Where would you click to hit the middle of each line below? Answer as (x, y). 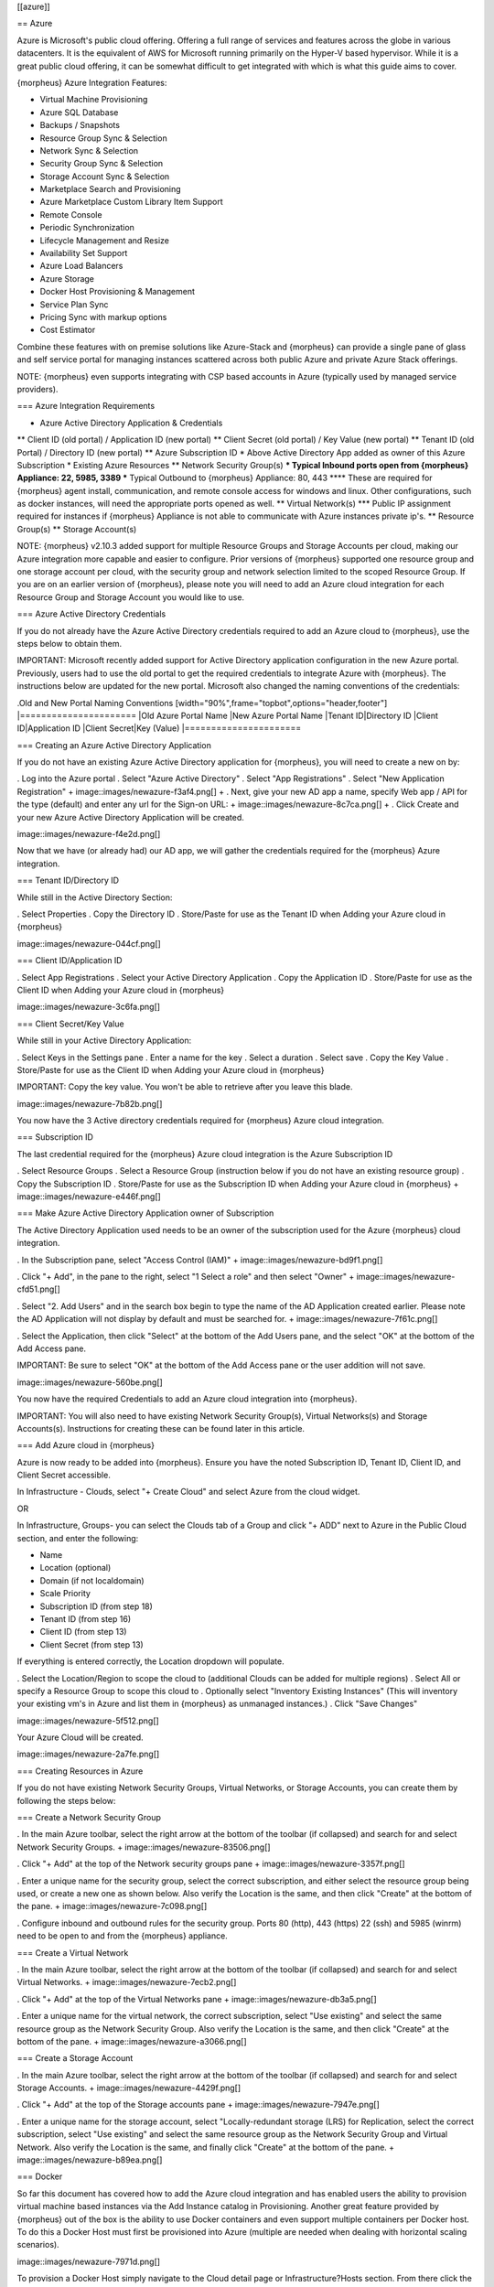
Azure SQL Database (79, 112)
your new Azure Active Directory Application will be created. (130, 817)
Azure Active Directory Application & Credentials (131, 423)
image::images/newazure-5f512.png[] (88, 1721)
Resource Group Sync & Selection (104, 138)
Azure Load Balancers (81, 266)
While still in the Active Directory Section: (95, 897)
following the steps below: (66, 1800)
